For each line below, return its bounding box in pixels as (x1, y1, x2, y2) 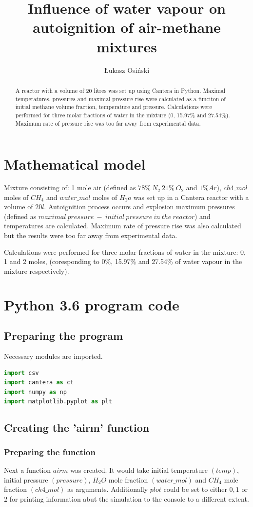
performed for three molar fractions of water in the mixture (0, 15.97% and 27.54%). (15, 110, 230, 119)
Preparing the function (4, 445, 96, 458)
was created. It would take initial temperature (70, 465, 208, 475)
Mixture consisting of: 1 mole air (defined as (4, 182, 136, 193)
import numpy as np (4, 388, 67, 396)
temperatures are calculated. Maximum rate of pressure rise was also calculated (4, 220, 241, 231)
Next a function (4, 465, 51, 475)
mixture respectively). (4, 265, 69, 276)
